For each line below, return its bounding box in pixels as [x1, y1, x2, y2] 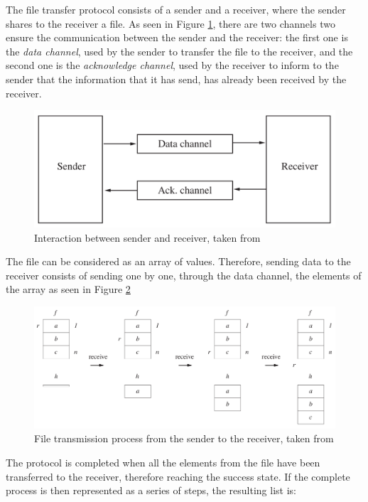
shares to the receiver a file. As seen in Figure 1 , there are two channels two [6, 16, 335, 31]
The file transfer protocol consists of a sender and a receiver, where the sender [6, 2, 346, 16]
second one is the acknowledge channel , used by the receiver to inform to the [6, 58, 339, 73]
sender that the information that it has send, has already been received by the [6, 71, 347, 86]
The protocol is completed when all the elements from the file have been [6, 454, 320, 469]
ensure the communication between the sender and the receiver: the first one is [6, 30, 348, 45]
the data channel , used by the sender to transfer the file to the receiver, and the [6, 43, 353, 58]
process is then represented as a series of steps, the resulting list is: [6, 483, 296, 498]
